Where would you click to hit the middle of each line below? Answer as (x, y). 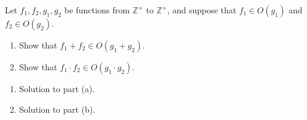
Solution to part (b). (57, 109)
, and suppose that (202, 10)
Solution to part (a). (57, 88)
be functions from (97, 10)
